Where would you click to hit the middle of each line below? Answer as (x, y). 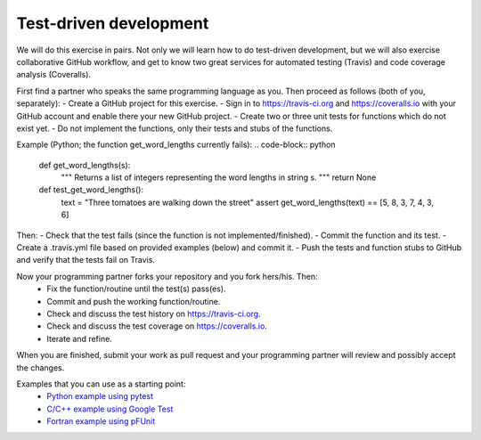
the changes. (41, 367)
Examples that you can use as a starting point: (101, 384)
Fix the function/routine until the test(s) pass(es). (136, 289)
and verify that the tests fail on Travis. (86, 260)
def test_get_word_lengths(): (91, 190)
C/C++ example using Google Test (110, 409)
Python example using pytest (100, 396)
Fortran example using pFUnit (101, 421)
